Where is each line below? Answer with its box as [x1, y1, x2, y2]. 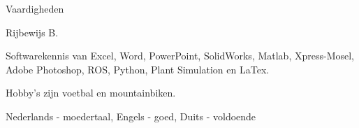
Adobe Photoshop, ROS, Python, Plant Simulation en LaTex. [6, 62, 270, 76]
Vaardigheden [6, 1, 64, 15]
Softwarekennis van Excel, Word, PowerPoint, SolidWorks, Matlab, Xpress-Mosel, [6, 48, 354, 63]
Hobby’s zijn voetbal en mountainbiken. [6, 85, 176, 100]
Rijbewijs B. [6, 24, 59, 39]
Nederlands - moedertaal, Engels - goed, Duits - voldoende [6, 108, 256, 123]
